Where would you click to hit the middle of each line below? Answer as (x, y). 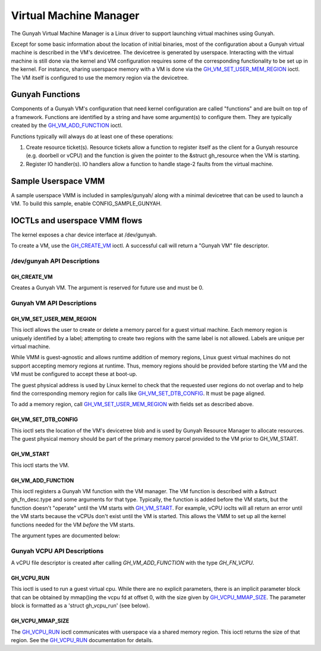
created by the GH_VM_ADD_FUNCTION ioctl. (67, 126)
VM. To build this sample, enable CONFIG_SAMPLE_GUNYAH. (86, 204)
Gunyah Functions (45, 94)
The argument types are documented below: (65, 535)
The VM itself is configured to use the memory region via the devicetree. (100, 77)
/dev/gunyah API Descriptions (55, 261)
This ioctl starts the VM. (40, 465)
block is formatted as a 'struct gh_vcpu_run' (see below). (80, 606)
